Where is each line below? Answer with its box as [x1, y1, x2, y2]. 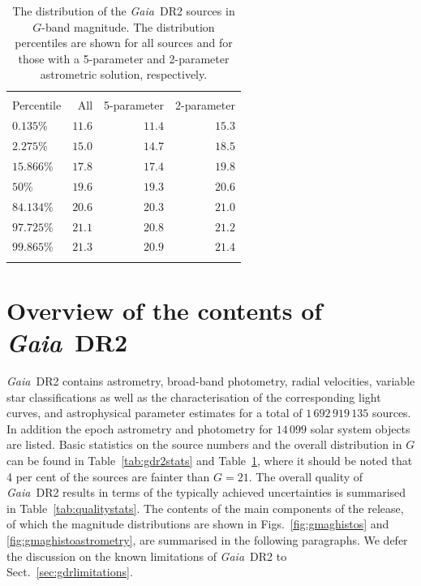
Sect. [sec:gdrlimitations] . [6, 563, 133, 580]
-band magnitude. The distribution [41, 18, 215, 35]
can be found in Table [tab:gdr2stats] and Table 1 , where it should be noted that [6, 452, 413, 468]
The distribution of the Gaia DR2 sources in [12, 2, 235, 19]
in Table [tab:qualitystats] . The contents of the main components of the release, [6, 499, 404, 516]
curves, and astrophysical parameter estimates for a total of [6, 404, 303, 421]
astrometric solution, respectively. [40, 66, 208, 83]
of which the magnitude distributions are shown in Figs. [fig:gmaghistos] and [6, 515, 389, 532]
